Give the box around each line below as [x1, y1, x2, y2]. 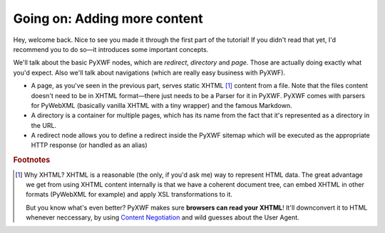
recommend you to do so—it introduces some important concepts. [13, 45, 209, 53]
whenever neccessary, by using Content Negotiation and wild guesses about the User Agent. [26, 213, 299, 222]
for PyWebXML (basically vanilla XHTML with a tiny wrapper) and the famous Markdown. [31, 101, 292, 109]
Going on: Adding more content [13, 11, 203, 26]
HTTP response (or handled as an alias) [31, 141, 148, 149]
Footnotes [13, 155, 51, 165]
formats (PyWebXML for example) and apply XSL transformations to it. [26, 190, 233, 199]
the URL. [31, 121, 57, 129]
